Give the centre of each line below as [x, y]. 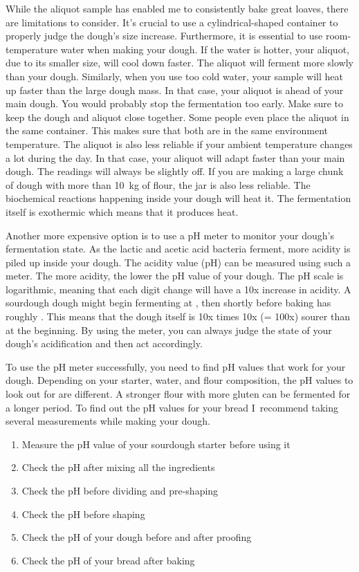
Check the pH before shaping [83, 514]
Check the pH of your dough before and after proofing [137, 537]
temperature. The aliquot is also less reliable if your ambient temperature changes [179, 144]
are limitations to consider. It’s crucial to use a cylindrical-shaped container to [172, 22]
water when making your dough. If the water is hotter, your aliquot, [205, 49]
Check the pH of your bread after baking [108, 560]
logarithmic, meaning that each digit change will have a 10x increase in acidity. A [178, 289]
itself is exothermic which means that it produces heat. [122, 211]
